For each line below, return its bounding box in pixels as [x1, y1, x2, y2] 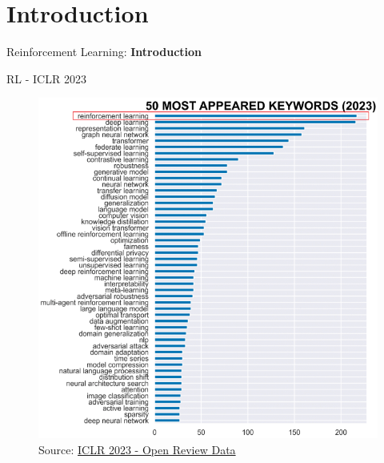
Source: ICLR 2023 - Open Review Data [38, 441, 236, 457]
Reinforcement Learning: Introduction [6, 43, 202, 60]
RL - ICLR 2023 [6, 70, 86, 87]
